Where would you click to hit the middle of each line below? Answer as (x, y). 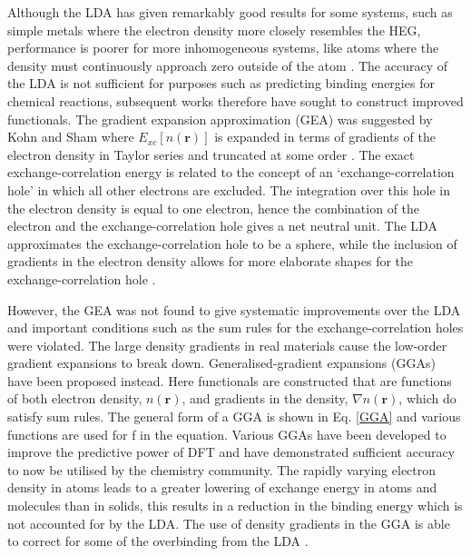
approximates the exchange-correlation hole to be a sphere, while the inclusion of (232, 243)
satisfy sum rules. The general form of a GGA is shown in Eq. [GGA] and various (234, 417)
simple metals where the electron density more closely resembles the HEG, (214, 30)
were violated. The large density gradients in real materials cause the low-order (227, 345)
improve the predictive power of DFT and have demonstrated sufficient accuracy (231, 452)
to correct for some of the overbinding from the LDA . (158, 541)
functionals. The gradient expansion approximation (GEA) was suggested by (220, 119)
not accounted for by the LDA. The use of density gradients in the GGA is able (229, 523)
